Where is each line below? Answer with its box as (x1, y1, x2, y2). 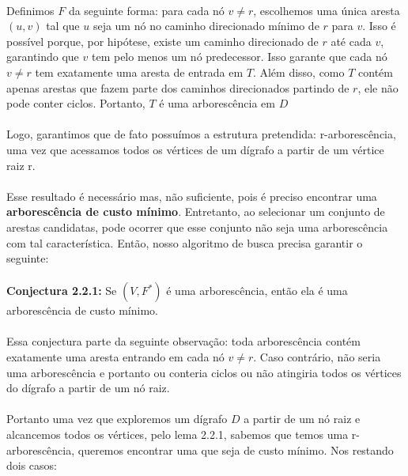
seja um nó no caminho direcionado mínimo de (93, 17, 319, 34)
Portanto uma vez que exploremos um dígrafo (6, 410, 228, 427)
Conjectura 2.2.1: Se (6, 282, 117, 299)
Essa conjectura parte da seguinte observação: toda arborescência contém (6, 333, 361, 349)
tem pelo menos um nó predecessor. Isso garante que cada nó (91, 48, 387, 65)
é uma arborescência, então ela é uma (166, 282, 348, 299)
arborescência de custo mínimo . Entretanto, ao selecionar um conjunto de (6, 203, 385, 220)
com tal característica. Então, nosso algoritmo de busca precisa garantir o (6, 234, 363, 251)
